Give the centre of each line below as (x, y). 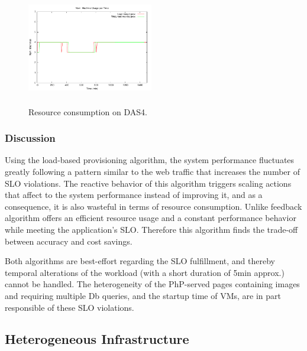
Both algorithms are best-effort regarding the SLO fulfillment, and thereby (140, 261)
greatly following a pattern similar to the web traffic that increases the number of (152, 171)
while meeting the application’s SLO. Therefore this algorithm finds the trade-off (151, 229)
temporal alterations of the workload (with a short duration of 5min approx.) (145, 272)
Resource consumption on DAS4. (88, 111)
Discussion (30, 138)
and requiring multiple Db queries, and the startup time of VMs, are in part (143, 295)
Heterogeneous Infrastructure (97, 339)
